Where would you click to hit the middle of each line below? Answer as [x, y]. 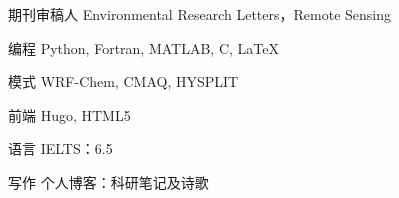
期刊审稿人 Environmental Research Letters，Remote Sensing [199, 14]
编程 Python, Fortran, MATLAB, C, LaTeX [143, 47]
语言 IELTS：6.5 [60, 148]
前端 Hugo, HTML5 [69, 114]
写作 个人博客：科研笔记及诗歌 [108, 181]
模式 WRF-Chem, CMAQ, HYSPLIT [123, 81]
